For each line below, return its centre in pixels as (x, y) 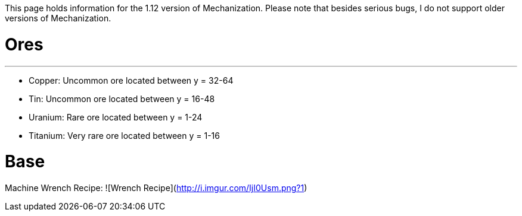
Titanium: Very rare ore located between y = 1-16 (124, 135)
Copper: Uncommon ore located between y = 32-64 (131, 80)
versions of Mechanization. (58, 18)
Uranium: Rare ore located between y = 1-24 (116, 117)
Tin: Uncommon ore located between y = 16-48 (122, 99)
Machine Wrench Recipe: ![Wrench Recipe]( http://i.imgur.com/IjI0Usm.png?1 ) (156, 188)
